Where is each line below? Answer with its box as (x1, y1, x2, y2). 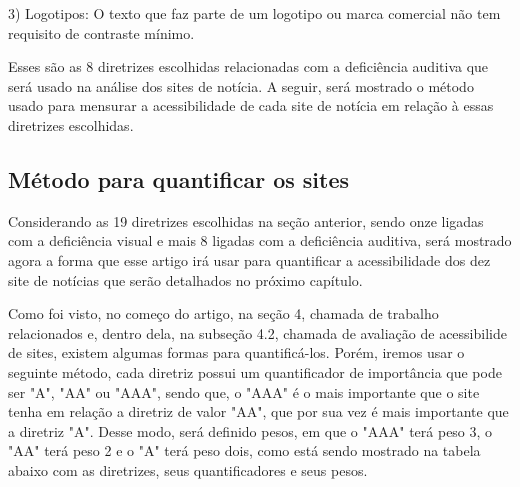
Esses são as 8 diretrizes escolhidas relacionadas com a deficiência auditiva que (8, 56, 489, 77)
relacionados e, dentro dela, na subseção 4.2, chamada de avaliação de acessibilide (8, 322, 507, 343)
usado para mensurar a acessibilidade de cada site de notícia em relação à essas (8, 95, 494, 116)
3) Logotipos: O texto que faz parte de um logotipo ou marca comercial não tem (8, 3, 501, 23)
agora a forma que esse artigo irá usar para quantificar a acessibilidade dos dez (8, 249, 491, 270)
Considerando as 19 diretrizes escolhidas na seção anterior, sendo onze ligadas (8, 210, 484, 231)
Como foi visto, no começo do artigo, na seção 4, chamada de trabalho (8, 303, 439, 324)
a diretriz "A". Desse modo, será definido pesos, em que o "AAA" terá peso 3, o (8, 420, 493, 441)
